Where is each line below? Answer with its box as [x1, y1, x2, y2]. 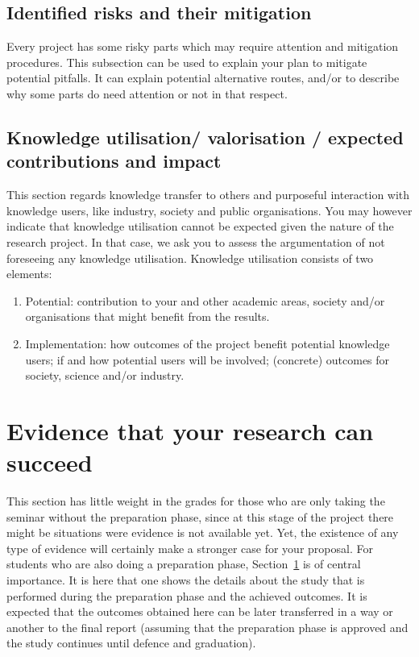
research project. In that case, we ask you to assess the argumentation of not [6, 233, 385, 250]
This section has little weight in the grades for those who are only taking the [6, 493, 385, 509]
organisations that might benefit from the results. [25, 308, 270, 325]
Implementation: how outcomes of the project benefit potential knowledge [25, 335, 390, 351]
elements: [6, 265, 52, 282]
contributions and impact [6, 148, 222, 173]
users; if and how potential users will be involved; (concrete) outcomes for [25, 351, 390, 368]
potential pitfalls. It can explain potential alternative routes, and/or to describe [6, 69, 400, 86]
